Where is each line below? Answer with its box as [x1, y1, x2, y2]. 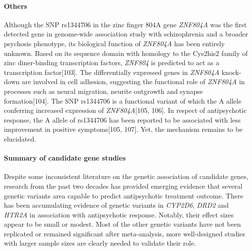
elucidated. [4, 133, 36, 143]
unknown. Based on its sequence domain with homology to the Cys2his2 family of [4, 48, 248, 58]
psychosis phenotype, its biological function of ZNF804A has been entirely [4, 38, 225, 48]
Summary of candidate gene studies [4, 153, 126, 163]
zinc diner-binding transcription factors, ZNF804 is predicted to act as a [4, 57, 219, 68]
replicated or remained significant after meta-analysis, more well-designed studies [4, 228, 246, 238]
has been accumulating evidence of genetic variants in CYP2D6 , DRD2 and [4, 200, 229, 210]
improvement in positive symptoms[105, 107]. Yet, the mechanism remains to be [4, 124, 243, 134]
